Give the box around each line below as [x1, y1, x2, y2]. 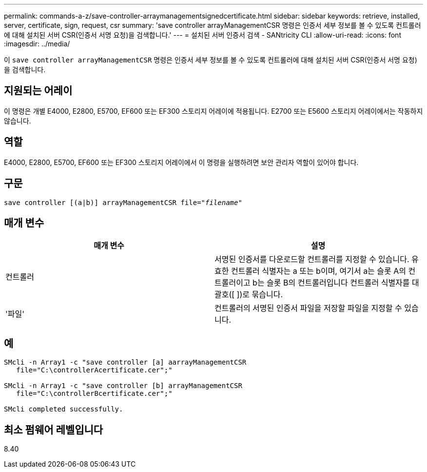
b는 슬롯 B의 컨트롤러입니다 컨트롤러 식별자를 [252, 278, 410, 288]
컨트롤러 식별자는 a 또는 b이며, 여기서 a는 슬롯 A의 [231, 266, 407, 276]
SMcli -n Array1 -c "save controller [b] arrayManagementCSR [4, 382, 242, 390]
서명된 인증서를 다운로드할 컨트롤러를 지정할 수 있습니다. [214, 254, 409, 265]
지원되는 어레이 [4, 84, 73, 97]
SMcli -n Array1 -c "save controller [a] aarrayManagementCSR [4, 358, 247, 367]
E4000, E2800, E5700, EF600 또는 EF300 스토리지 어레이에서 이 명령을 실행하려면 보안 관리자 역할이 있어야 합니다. [4, 158, 359, 166]
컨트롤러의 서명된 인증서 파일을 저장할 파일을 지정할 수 [214, 303, 402, 313]
